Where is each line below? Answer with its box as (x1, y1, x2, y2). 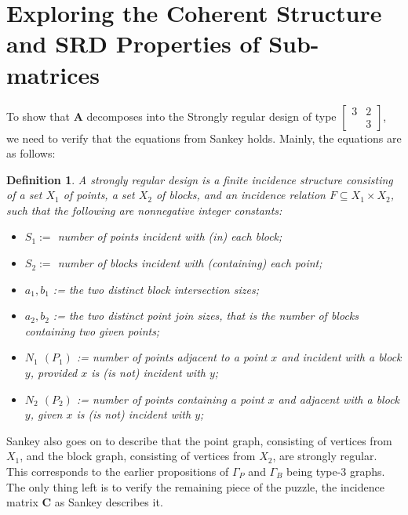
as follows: (6, 145, 56, 161)
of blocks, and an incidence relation (155, 187, 326, 203)
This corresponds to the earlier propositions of (6, 463, 229, 479)
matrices (6, 58, 100, 90)
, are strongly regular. (272, 448, 377, 464)
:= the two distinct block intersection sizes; (53, 281, 259, 297)
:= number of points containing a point (76, 390, 264, 407)
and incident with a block (281, 349, 402, 365)
